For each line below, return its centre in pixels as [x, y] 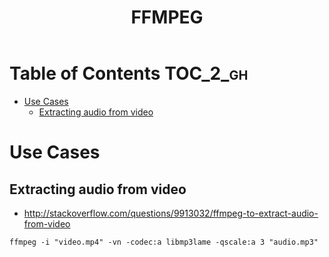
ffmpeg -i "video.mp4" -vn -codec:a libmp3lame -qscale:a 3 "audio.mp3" [164, 242]
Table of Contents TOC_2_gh [129, 73]
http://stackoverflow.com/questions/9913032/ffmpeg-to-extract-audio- [171, 213]
